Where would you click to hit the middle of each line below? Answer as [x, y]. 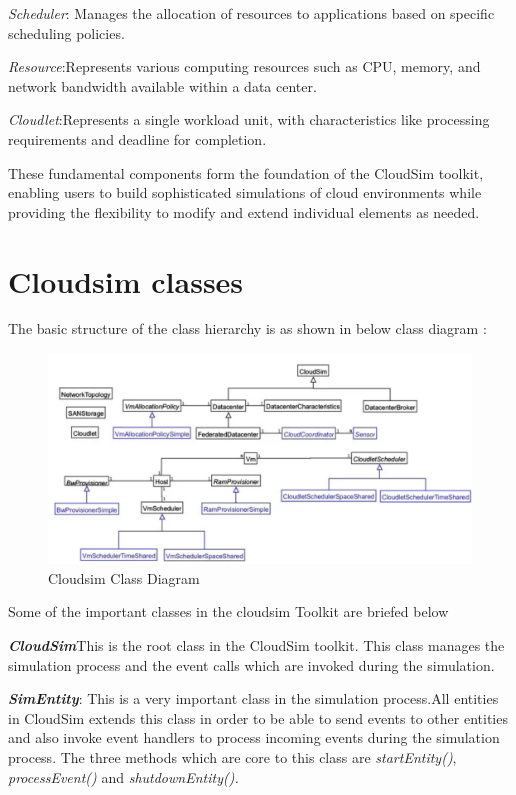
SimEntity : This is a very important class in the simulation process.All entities [253, 698]
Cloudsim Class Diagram [124, 577]
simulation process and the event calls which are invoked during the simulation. [251, 664]
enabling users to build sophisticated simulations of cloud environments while [245, 192]
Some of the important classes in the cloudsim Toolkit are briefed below [228, 611]
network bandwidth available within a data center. [162, 85]
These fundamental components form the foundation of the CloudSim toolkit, [246, 172]
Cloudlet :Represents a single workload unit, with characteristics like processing [249, 119]
